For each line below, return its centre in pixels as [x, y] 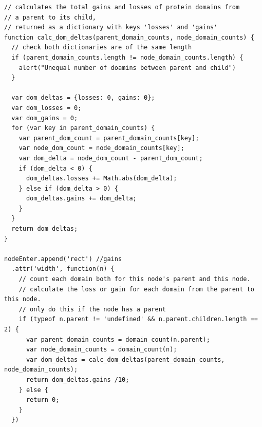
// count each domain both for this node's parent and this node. [135, 279]
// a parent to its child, [50, 17]
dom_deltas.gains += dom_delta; [81, 199]
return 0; [43, 400]
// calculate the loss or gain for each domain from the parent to [136, 289]
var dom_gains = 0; [45, 118]
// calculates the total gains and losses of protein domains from [122, 7]
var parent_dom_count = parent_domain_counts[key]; [109, 138]
